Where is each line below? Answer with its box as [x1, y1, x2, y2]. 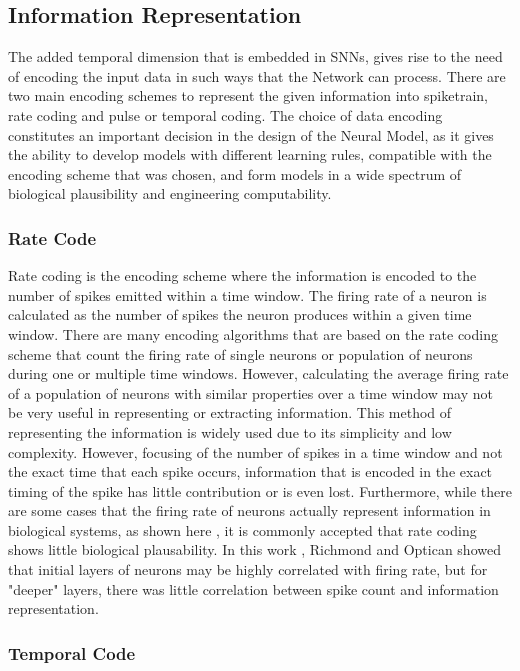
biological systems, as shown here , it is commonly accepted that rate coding [8, 519, 477, 540]
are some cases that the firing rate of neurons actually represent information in [8, 500, 491, 521]
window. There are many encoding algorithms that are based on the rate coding [8, 323, 498, 344]
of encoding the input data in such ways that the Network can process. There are [8, 65, 506, 86]
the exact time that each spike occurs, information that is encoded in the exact [8, 461, 493, 482]
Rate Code [8, 225, 97, 250]
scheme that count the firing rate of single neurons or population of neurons [8, 343, 473, 364]
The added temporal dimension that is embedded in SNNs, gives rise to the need [8, 46, 503, 67]
